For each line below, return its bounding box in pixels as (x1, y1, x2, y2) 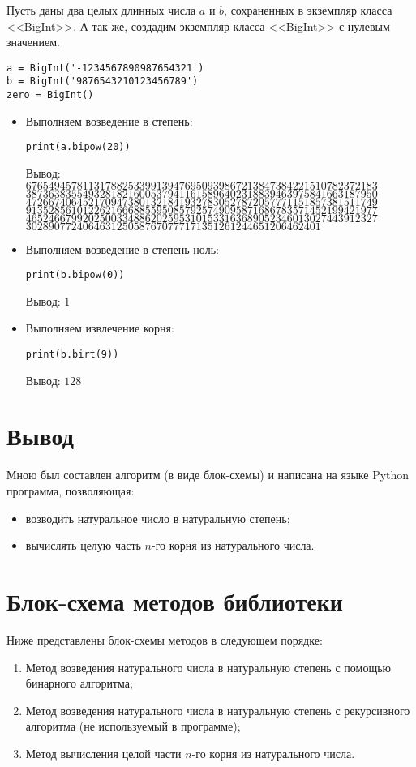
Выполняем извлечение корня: (25, 319, 174, 336)
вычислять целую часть (25, 537, 141, 554)
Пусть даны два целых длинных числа (6, 2, 196, 18)
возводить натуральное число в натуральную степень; (25, 509, 290, 526)
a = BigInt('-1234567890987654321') (6, 62, 204, 74)
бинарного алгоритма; (25, 675, 133, 692)
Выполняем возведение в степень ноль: (25, 240, 219, 257)
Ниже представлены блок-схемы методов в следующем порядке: (6, 631, 323, 648)
